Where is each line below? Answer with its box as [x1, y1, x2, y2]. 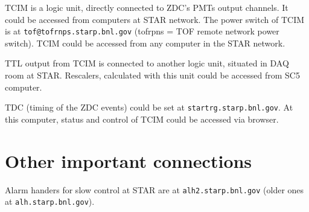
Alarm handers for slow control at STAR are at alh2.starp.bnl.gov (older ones [5, 183, 304, 196]
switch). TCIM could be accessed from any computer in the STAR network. [5, 36, 285, 49]
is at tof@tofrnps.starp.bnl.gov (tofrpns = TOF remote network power [5, 25, 279, 37]
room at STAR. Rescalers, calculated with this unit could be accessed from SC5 [5, 69, 300, 82]
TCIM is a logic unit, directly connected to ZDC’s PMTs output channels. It [5, 1, 288, 13]
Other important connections [5, 148, 252, 173]
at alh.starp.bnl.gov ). [5, 195, 95, 208]
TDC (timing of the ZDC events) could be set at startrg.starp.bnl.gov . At [5, 101, 293, 114]
